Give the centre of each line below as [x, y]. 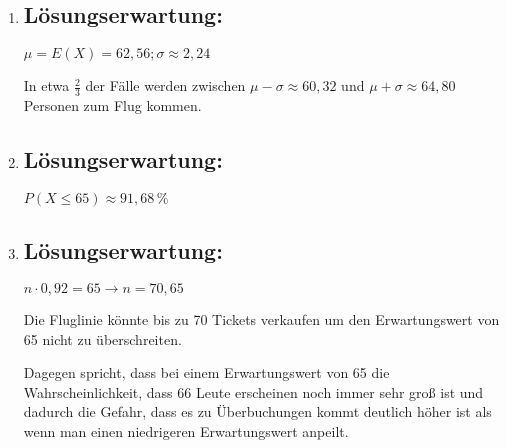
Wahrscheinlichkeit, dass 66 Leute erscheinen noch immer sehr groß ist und [253, 391]
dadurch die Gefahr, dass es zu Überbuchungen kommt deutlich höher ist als [257, 411]
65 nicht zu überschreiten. [102, 338]
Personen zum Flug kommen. [112, 105]
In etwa [46, 85]
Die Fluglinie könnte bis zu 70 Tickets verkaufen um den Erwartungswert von [261, 319]
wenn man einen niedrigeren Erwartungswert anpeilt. [186, 431]
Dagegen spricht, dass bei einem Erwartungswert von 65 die [206, 372]
